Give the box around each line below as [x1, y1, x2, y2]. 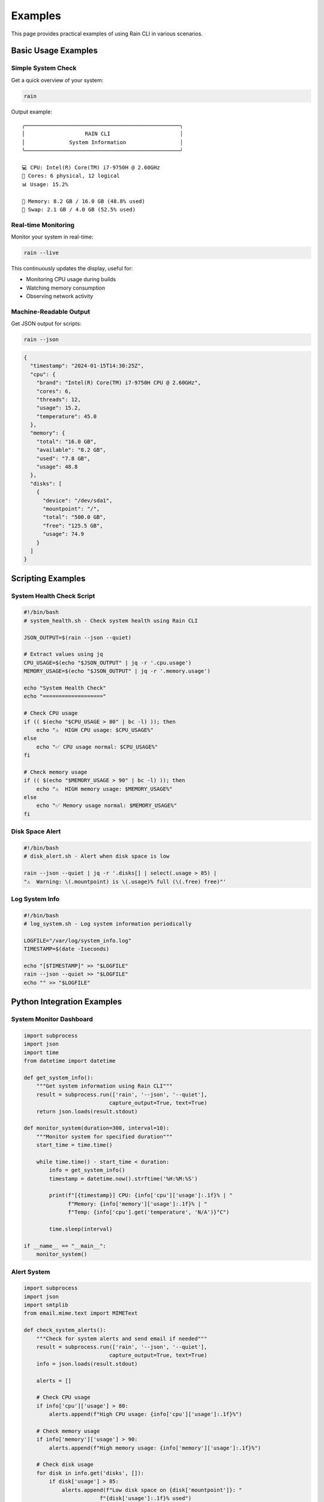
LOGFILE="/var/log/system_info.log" [23, 937, 132, 944]
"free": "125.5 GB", [43, 522, 103, 529]
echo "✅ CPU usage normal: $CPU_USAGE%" [36, 743, 158, 750]
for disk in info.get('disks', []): [36, 1470, 144, 1476]
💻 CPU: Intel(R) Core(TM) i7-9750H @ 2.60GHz [22, 164, 160, 171]
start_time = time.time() [36, 1142, 113, 1149]
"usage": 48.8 [36, 463, 78, 470]
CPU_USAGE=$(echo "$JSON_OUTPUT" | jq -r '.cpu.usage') [23, 659, 192, 666]
